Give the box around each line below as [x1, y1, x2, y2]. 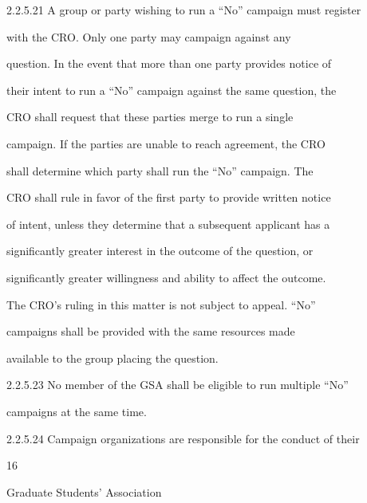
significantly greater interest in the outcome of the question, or [6, 242, 314, 259]
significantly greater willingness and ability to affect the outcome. [6, 269, 326, 285]
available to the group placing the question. [6, 349, 219, 366]
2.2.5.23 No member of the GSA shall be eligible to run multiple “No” [6, 376, 349, 393]
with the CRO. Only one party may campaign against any [6, 28, 291, 45]
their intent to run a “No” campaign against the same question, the [6, 81, 337, 98]
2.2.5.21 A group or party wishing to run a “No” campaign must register [6, 2, 361, 18]
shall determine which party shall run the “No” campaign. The [6, 162, 314, 179]
